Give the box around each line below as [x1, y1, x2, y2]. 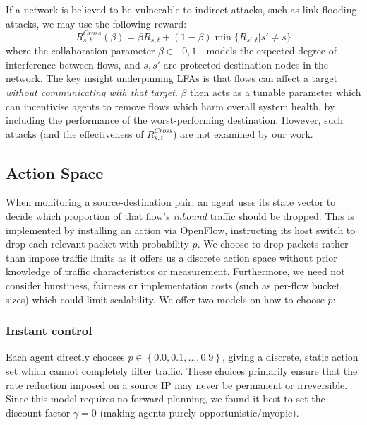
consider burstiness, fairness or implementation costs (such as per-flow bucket [6, 277, 340, 292]
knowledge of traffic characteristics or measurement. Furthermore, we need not [6, 264, 345, 279]
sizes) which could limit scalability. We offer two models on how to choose [6, 291, 325, 306]
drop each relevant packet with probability [6, 236, 189, 251]
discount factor [6, 404, 71, 419]
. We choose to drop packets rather [197, 236, 349, 251]
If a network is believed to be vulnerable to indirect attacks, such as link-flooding [6, 2, 357, 16]
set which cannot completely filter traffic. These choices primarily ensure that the [6, 363, 358, 378]
